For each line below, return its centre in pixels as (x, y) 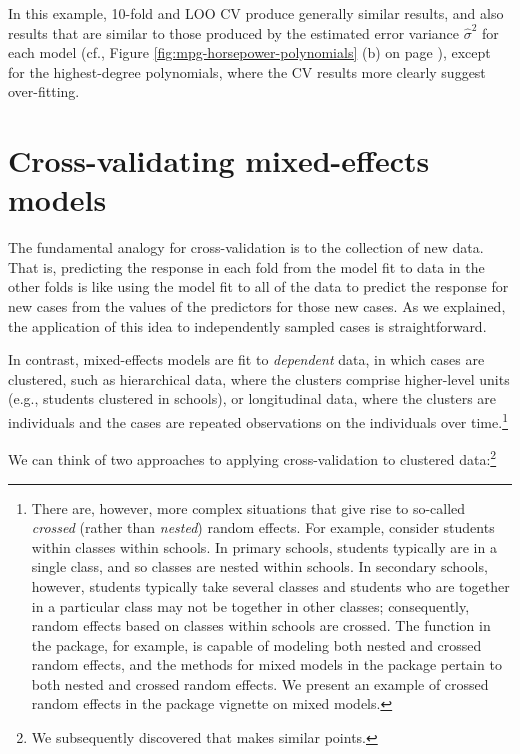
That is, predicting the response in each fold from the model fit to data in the (246, 266)
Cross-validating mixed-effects (219, 160)
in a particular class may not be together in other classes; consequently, (250, 605)
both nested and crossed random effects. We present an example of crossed (260, 683)
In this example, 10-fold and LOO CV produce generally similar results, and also (256, 13)
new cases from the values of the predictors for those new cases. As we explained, (257, 306)
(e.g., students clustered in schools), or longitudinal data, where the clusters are (252, 398)
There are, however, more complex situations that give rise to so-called (248, 507)
